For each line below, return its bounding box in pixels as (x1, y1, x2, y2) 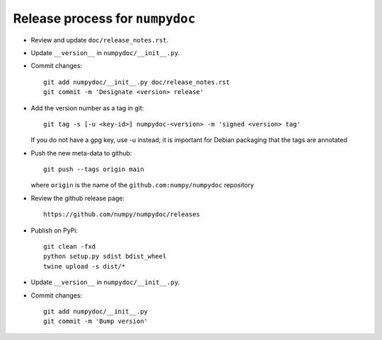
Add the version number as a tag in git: (30, 103, 144, 112)
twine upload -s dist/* (43, 262, 126, 270)
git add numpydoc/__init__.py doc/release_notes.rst (43, 78, 230, 86)
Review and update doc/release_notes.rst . (30, 35, 169, 44)
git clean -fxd (43, 242, 96, 251)
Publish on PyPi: (30, 226, 79, 235)
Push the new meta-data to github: (30, 148, 132, 157)
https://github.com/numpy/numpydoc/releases (43, 211, 201, 218)
